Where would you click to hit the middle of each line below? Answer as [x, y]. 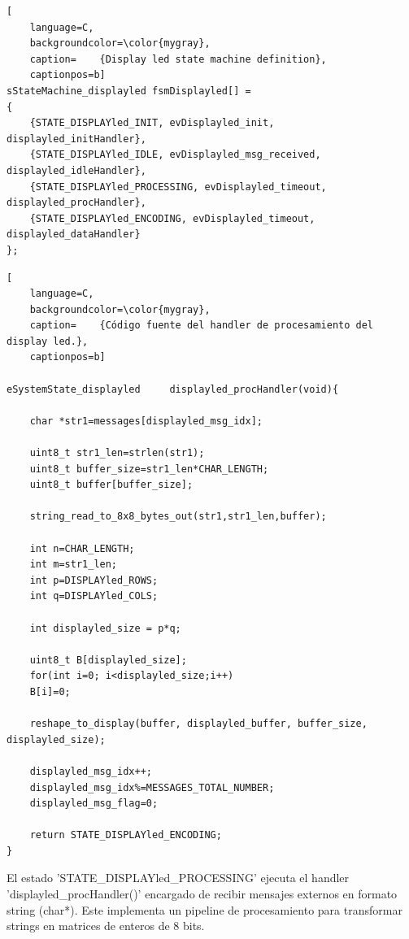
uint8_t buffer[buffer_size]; [111, 485]
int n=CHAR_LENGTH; [82, 548]
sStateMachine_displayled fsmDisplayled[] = [129, 91]
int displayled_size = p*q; [105, 628]
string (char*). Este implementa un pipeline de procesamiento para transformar [204, 909]
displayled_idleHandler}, [76, 170]
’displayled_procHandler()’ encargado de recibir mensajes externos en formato [202, 894]
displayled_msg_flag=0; [94, 804]
